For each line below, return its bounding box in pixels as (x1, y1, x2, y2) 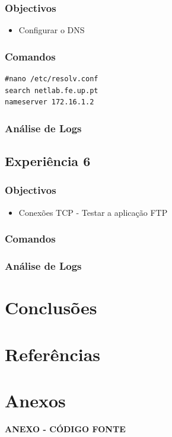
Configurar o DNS (18, 24, 85, 36)
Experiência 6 (5, 152, 91, 170)
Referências (5, 342, 101, 366)
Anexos (5, 388, 66, 412)
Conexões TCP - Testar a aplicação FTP (18, 206, 168, 218)
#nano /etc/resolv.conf (5, 75, 98, 84)
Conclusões (5, 295, 97, 320)
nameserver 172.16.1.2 (5, 98, 94, 107)
